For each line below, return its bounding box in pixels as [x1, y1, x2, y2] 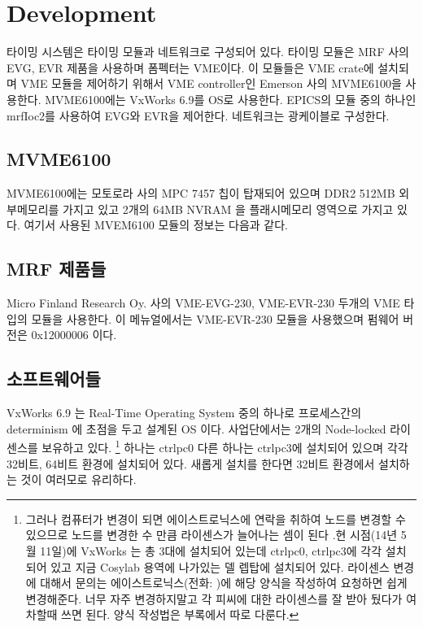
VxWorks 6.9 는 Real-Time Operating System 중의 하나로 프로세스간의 [7, 404, 362, 421]
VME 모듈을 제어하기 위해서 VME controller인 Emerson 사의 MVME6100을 [20, 75, 402, 92]
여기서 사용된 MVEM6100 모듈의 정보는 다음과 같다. [24, 216, 288, 233]
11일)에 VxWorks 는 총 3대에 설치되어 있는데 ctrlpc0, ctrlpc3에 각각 [40, 542, 382, 560]
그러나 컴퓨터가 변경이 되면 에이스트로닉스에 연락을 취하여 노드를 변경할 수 [25, 510, 406, 527]
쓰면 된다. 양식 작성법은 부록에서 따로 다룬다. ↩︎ [61, 606, 299, 623]
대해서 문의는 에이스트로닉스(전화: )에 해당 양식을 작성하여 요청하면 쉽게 [40, 574, 408, 591]
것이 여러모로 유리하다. [20, 471, 137, 488]
